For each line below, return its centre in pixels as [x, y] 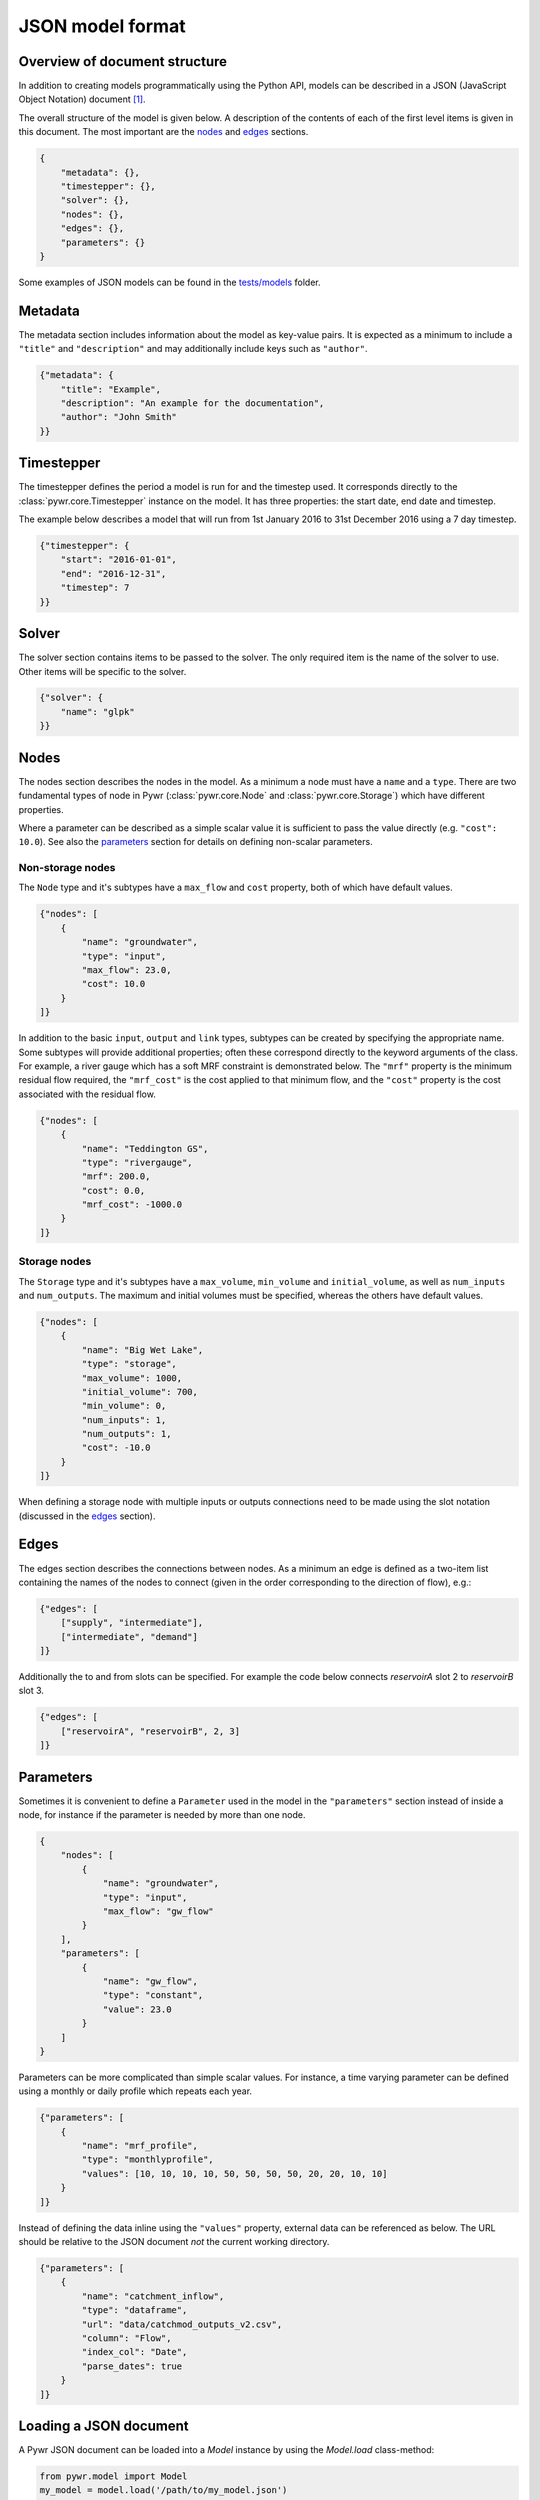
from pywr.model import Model [113, 2476]
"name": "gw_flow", [150, 1981]
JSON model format [102, 26]
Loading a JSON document [103, 2425]
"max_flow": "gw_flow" [158, 1911]
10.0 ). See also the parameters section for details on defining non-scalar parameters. [196, 842]
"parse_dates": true [132, 2366]
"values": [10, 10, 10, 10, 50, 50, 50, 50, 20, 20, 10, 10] [234, 2173]
